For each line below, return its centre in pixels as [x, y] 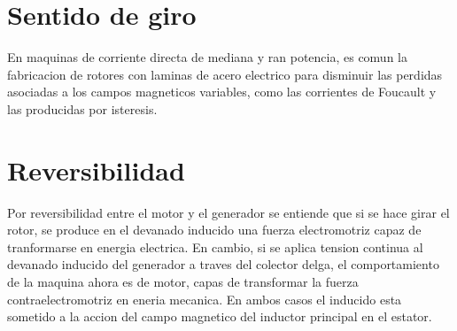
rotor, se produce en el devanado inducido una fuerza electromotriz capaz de [214, 230]
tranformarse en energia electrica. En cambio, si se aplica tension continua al [215, 246]
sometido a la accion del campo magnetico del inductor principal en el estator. [220, 316]
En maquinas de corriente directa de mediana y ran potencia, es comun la [207, 57]
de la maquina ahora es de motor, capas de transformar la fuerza [183, 281]
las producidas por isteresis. [82, 108]
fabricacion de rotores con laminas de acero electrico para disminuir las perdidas [225, 74]
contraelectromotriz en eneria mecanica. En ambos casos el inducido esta [205, 299]
